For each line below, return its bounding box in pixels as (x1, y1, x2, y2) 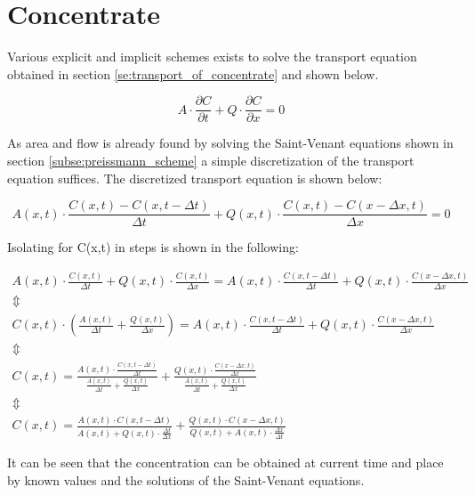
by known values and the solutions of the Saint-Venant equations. (7, 470, 365, 489)
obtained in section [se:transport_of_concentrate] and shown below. (7, 64, 379, 83)
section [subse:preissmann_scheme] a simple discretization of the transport (7, 150, 415, 169)
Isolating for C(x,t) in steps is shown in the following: (7, 238, 299, 256)
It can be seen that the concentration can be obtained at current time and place (7, 452, 444, 471)
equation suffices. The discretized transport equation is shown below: (7, 168, 382, 187)
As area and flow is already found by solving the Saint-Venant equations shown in (7, 134, 454, 152)
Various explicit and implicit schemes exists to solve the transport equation (7, 47, 417, 66)
